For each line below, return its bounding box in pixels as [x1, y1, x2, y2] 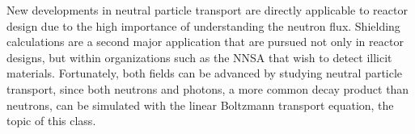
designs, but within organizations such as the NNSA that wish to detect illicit [6, 48, 392, 65]
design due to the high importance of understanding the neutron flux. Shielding [6, 17, 400, 34]
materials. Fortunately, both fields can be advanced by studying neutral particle [6, 65, 403, 82]
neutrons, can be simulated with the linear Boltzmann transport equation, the [6, 96, 394, 113]
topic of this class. [6, 112, 96, 129]
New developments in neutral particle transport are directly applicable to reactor [6, 2, 408, 18]
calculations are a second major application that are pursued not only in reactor [6, 33, 404, 50]
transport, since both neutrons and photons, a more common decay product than [6, 80, 409, 97]
